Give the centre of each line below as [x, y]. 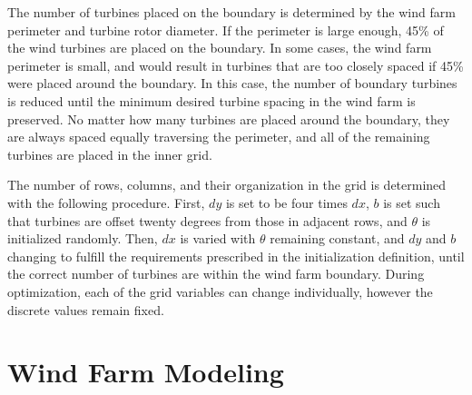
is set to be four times [286, 202]
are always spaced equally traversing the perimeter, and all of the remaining [219, 137]
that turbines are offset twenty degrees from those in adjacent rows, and [207, 220]
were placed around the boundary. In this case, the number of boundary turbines [232, 83]
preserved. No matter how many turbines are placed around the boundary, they [229, 118]
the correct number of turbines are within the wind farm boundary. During [216, 274]
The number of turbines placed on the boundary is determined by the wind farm [231, 12]
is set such [412, 202]
